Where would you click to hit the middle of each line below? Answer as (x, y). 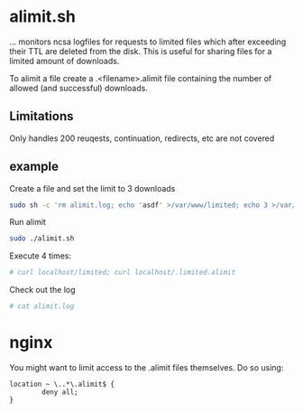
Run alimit (28, 222)
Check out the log (42, 290)
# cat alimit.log (42, 306)
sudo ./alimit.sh (42, 239)
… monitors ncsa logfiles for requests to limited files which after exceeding (148, 42)
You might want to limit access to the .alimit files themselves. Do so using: (147, 367)
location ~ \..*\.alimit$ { (62, 384)
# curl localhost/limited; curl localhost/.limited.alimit (123, 273)
